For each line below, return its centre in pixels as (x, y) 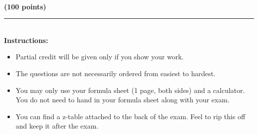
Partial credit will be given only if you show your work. (100, 57)
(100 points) (25, 6)
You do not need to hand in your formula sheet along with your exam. (123, 100)
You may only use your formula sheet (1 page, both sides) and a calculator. (130, 90)
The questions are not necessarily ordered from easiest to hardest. (116, 73)
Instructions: (26, 40)
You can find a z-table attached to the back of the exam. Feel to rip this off (130, 116)
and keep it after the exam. (57, 126)
